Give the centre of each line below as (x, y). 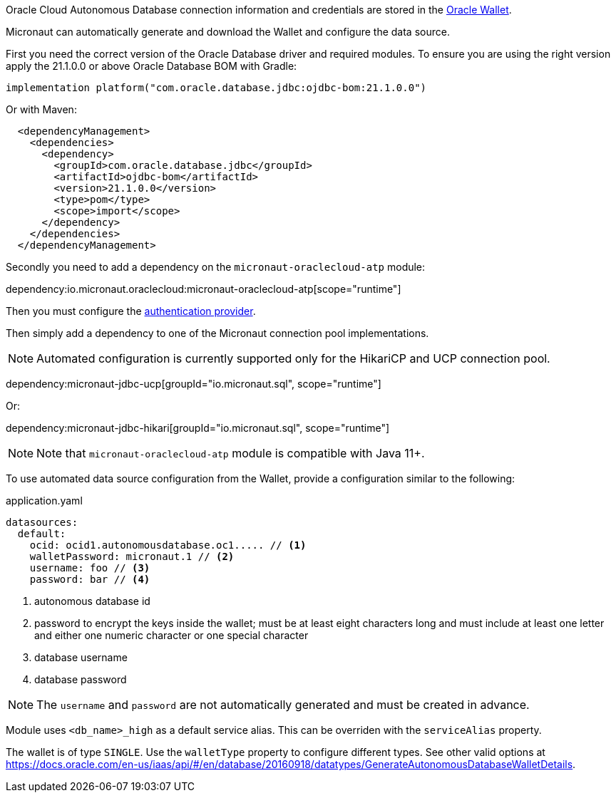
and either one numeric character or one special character (171, 635)
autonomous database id (92, 601)
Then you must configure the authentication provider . (131, 311)
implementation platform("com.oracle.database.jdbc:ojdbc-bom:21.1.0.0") (216, 88)
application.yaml (44, 501)
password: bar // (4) (90, 579)
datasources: (42, 522)
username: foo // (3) (90, 568)
